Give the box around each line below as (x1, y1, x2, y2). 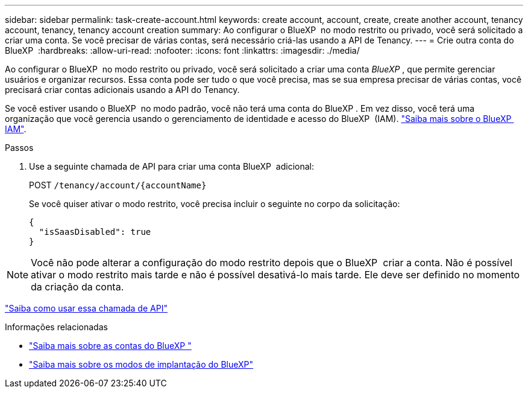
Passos (5, 142, 34, 153)
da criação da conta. (31, 281, 124, 293)
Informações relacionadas (5, 322, 108, 332)
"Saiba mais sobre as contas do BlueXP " (29, 340, 192, 351)
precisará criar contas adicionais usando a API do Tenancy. (5, 85, 240, 95)
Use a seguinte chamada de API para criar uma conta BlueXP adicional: (29, 161, 315, 171)
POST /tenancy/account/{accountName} (29, 180, 207, 190)
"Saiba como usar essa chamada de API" (5, 303, 168, 313)
